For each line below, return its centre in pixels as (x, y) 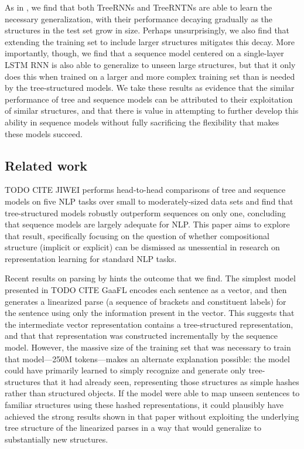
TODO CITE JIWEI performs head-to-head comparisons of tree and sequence (145, 190)
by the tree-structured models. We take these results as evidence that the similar (150, 88)
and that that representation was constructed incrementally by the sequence (141, 336)
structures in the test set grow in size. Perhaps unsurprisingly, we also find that (147, 30)
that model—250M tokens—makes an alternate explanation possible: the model (147, 358)
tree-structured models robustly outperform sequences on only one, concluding (145, 212)
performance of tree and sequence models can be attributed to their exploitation (149, 99)
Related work (46, 165)
